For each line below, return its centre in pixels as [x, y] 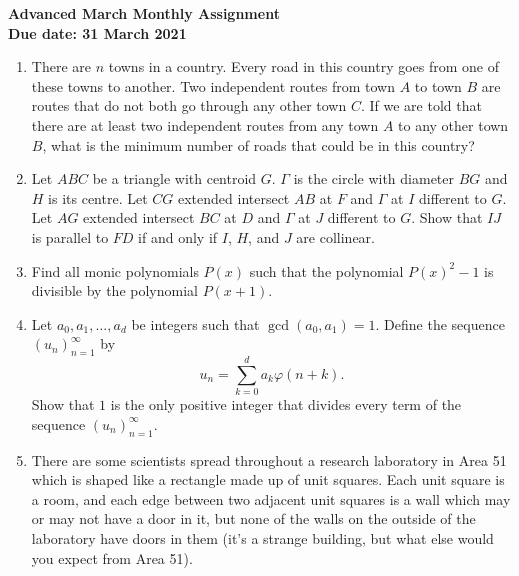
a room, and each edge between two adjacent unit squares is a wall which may [271, 498]
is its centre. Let [98, 197]
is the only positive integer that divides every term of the [286, 404]
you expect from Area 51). [112, 557]
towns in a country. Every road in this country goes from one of [304, 66]
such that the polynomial [326, 270]
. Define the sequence [440, 323]
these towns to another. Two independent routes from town [213, 85]
